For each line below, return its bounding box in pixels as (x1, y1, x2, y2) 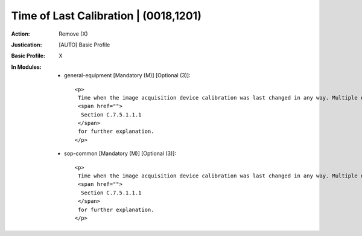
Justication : (11, 41, 42, 48)
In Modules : (11, 63, 42, 71)
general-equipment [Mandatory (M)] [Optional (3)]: (64, 72, 191, 79)
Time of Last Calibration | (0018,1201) (11, 9, 202, 22)
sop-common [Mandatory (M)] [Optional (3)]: (64, 150, 176, 157)
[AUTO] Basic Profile (59, 41, 110, 48)
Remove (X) (59, 30, 88, 37)
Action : (11, 30, 30, 37)
